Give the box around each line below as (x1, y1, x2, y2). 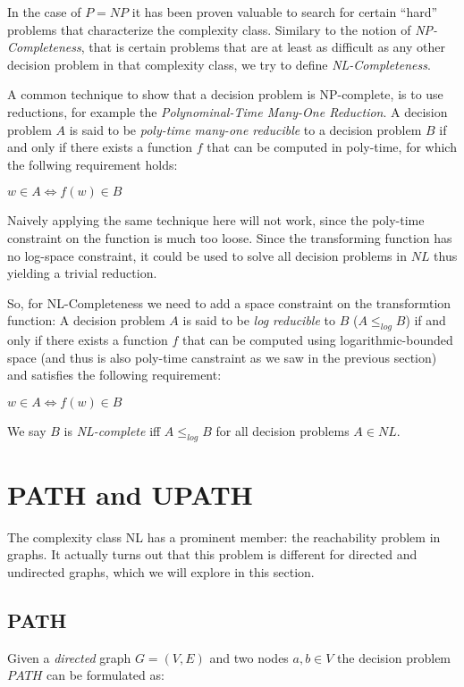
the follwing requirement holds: (7, 155, 178, 173)
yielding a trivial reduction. (7, 264, 157, 282)
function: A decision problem (7, 311, 165, 330)
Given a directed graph (7, 648, 131, 666)
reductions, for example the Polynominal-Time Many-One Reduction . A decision (7, 102, 448, 121)
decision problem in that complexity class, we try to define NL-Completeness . (7, 54, 431, 73)
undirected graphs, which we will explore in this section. (7, 563, 315, 581)
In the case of (7, 3, 81, 21)
